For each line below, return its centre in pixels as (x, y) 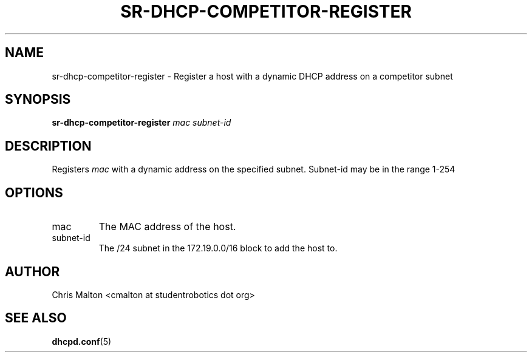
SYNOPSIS (38, 100)
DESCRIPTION (48, 146)
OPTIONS (34, 192)
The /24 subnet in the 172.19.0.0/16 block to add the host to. (218, 248)
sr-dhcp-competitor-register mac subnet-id (142, 123)
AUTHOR (32, 271)
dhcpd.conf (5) (82, 341)
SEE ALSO (36, 318)
